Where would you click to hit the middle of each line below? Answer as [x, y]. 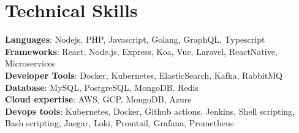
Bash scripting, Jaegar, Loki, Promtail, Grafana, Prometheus [119, 123]
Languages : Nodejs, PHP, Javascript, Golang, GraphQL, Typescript [135, 39]
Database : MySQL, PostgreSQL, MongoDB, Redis [102, 87]
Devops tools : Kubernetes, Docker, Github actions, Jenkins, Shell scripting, [150, 111]
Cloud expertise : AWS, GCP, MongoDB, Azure [98, 99]
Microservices [30, 63]
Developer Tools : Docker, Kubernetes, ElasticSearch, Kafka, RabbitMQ [144, 75]
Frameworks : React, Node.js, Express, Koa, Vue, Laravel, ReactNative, [141, 51]
